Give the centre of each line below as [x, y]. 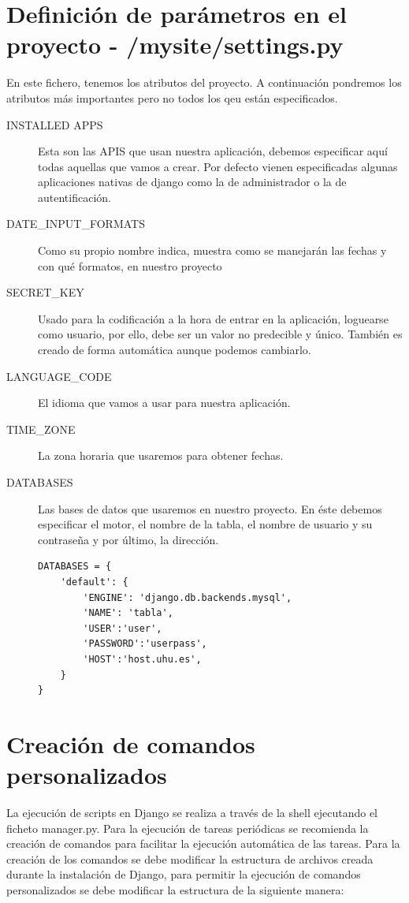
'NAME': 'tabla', [128, 613]
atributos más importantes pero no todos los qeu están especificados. [172, 97]
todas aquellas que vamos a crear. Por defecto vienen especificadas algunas [218, 166]
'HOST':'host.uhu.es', [142, 659]
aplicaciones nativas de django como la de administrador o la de [192, 182]
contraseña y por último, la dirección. [128, 539]
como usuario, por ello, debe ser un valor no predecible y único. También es [220, 334]
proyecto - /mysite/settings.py [175, 45]
